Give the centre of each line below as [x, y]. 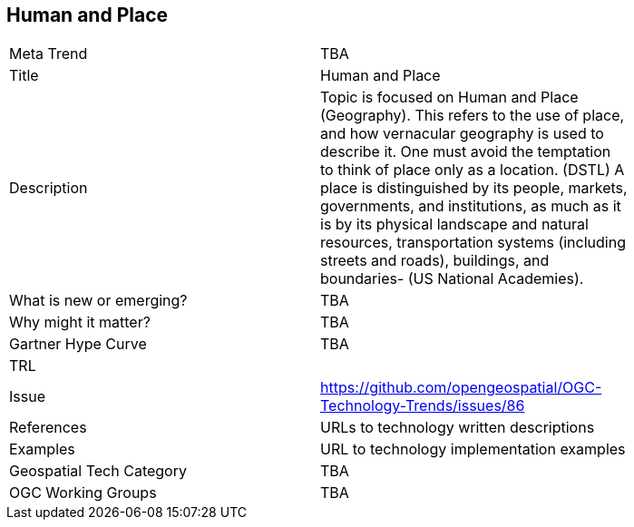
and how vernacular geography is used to [462, 134]
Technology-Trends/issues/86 [423, 406]
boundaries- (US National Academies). [452, 279]
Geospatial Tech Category [98, 471]
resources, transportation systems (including [473, 243]
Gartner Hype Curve [78, 344]
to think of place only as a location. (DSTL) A [473, 170]
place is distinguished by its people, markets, [474, 188]
